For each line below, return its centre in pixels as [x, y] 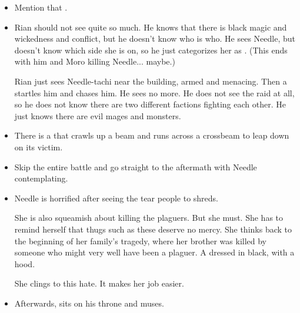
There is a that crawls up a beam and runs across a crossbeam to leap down [152, 135]
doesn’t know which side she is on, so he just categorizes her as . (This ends [151, 50]
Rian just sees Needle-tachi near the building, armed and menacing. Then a [151, 81]
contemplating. [41, 178]
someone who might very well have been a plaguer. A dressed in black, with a [154, 252]
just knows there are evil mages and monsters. [98, 115]
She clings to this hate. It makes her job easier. [99, 283]
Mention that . [41, 7]
